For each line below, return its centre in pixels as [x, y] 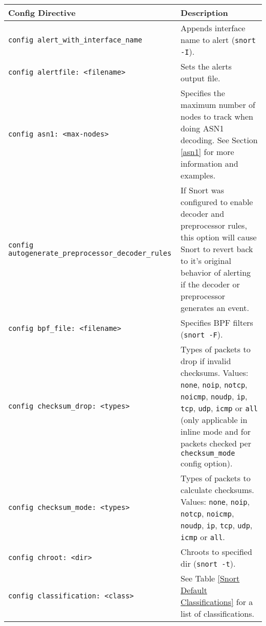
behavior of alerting [216, 272]
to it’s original [206, 261]
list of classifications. [217, 613]
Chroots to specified [216, 552]
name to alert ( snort [218, 40]
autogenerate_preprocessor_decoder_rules [90, 253]
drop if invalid [206, 361]
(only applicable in [214, 420]
